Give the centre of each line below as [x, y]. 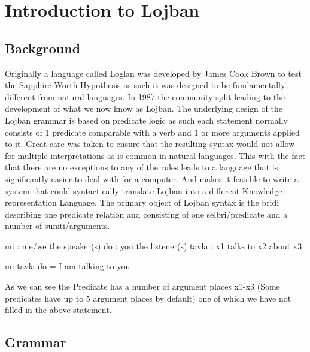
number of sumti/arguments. [57, 226]
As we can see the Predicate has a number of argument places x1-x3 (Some [142, 286]
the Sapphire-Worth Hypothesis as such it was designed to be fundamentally [145, 85]
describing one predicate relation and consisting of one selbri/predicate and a [146, 214]
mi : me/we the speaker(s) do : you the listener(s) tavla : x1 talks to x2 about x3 [154, 246]
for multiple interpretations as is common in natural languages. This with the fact [155, 155]
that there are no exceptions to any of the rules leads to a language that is [142, 167]
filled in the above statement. [58, 310]
